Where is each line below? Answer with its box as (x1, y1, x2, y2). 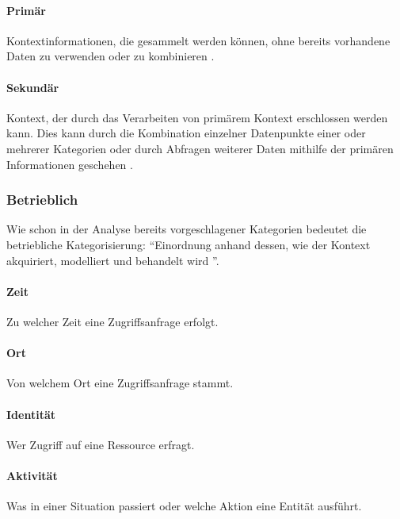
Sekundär (6, 79, 59, 95)
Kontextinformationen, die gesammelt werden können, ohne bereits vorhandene (6, 32, 390, 48)
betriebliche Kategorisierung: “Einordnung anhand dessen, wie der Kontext (6, 236, 371, 252)
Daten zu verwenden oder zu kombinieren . (6, 48, 215, 64)
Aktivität (6, 467, 58, 483)
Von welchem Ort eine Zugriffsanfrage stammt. (6, 375, 234, 391)
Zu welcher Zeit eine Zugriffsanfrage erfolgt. (6, 313, 219, 329)
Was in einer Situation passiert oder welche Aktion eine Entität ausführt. (6, 498, 362, 514)
